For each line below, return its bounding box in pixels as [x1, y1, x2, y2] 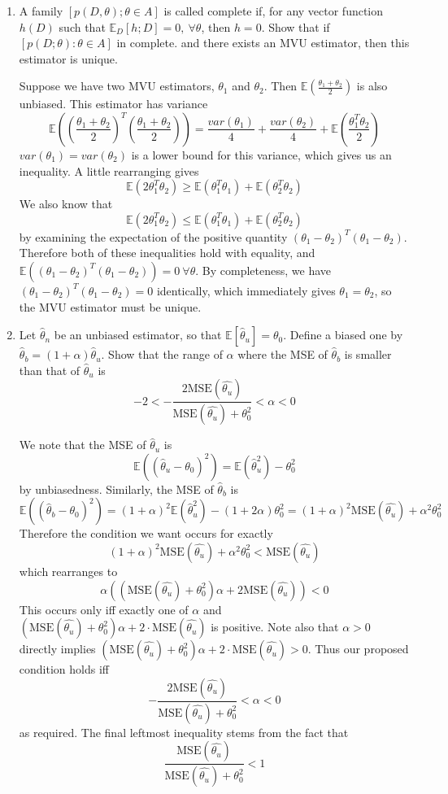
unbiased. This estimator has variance [19, 95, 208, 112]
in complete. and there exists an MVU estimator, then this [116, 34, 410, 51]
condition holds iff [19, 661, 109, 678]
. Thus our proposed [307, 640, 409, 657]
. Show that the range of [101, 346, 223, 363]
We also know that [19, 195, 113, 212]
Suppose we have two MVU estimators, [19, 77, 215, 94]
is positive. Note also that [211, 618, 339, 635]
